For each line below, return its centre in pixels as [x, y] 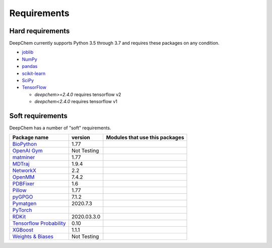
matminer [24, 157]
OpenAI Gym [27, 151]
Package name [30, 137]
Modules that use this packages [145, 137]
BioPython [25, 144]
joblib [28, 52]
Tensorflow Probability [39, 223]
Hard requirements [40, 31]
